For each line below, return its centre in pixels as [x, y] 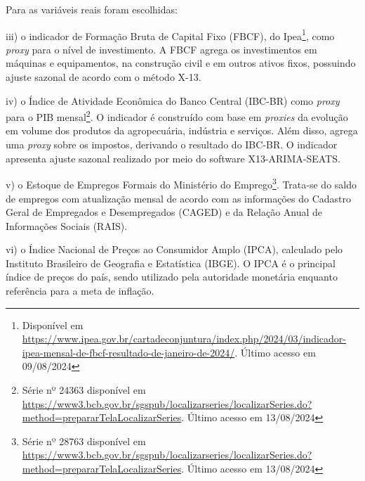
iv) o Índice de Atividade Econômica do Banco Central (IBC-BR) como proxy [173, 100]
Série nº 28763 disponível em [84, 441]
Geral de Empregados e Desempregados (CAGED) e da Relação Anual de [164, 212]
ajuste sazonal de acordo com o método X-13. [104, 77]
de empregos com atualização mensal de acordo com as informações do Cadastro [179, 198]
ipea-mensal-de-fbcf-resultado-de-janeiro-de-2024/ [128, 352]
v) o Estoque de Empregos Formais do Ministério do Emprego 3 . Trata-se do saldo [181, 183]
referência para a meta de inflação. [80, 291]
